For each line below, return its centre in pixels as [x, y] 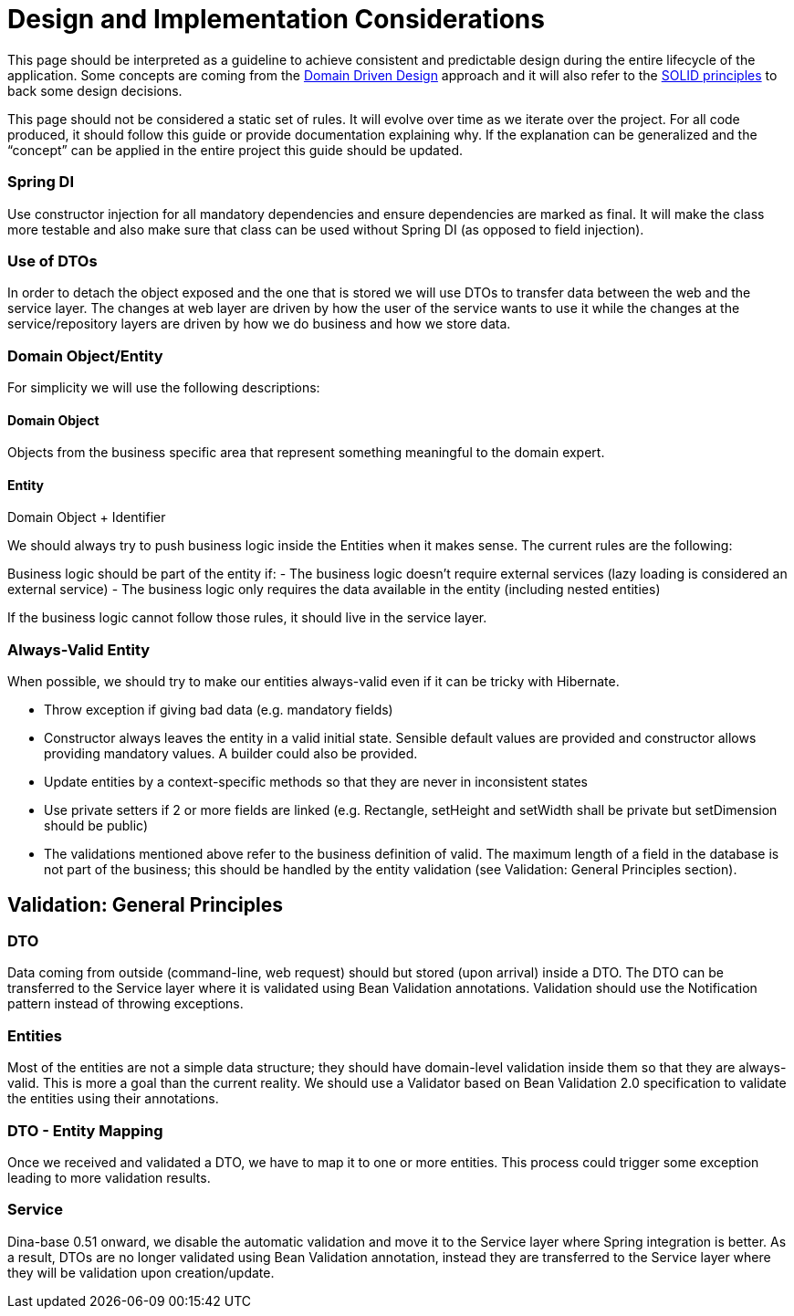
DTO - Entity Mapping [85, 1130]
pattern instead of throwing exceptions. [125, 1004]
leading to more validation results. [109, 1177]
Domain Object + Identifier [87, 517]
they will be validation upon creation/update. [141, 1272]
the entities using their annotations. [113, 1099]
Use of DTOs [52, 261]
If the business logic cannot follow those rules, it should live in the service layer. [247, 618]
